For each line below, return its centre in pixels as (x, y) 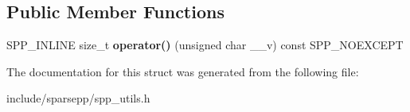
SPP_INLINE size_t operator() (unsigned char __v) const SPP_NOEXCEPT (205, 45)
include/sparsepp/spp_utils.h (78, 98)
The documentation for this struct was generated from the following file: (183, 71)
